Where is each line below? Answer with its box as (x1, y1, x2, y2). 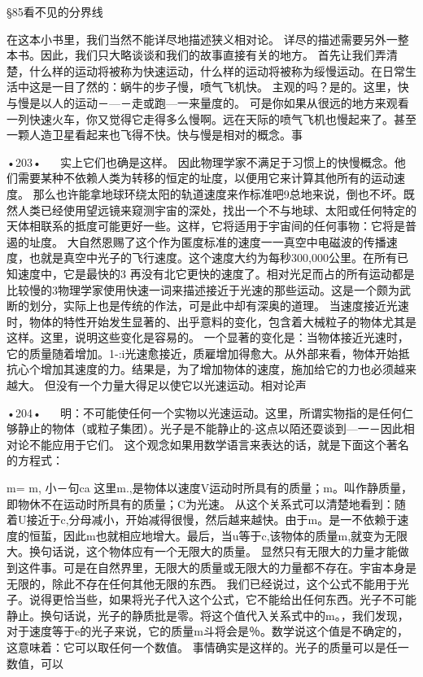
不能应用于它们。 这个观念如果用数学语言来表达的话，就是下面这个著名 (28, 435, 409, 452)
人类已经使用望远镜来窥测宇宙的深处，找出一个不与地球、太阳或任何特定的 (17, 201, 416, 218)
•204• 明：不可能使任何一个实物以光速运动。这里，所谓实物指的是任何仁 (7, 404, 414, 421)
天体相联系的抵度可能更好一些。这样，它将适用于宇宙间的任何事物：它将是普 (7, 217, 416, 234)
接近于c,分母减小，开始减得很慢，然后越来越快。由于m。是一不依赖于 (26, 511, 398, 528)
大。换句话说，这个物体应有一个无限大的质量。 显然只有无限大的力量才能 (7, 543, 398, 560)
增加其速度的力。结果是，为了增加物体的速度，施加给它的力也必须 (40, 360, 394, 378)
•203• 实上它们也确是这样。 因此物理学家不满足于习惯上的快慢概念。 (7, 153, 395, 170)
